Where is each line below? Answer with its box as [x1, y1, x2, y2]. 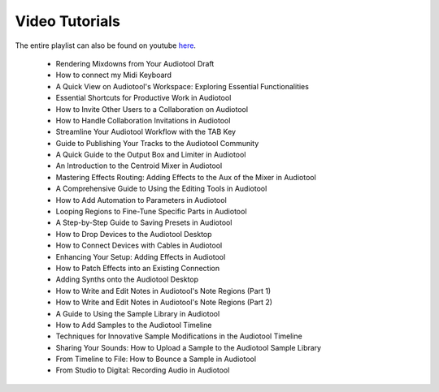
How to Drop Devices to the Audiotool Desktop [55, 229, 212, 239]
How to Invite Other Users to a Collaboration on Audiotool [55, 104, 248, 114]
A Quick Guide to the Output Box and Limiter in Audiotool [55, 150, 246, 160]
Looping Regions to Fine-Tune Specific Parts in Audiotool [55, 207, 247, 217]
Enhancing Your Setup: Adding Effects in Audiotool [55, 252, 226, 261]
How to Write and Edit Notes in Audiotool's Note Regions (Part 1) [55, 286, 272, 295]
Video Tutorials [15, 12, 121, 30]
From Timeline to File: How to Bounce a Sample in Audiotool [55, 354, 256, 364]
